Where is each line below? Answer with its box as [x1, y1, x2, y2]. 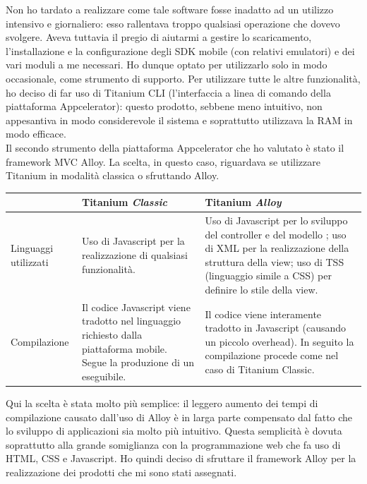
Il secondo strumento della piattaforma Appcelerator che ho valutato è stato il [6, 140, 344, 155]
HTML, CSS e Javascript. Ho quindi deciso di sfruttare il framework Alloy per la [6, 451, 356, 466]
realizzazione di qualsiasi [81, 248, 188, 262]
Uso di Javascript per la [81, 234, 185, 248]
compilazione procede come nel [205, 348, 339, 363]
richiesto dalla [81, 327, 143, 342]
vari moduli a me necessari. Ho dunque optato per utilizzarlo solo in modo [6, 57, 327, 72]
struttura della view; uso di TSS [205, 254, 344, 269]
